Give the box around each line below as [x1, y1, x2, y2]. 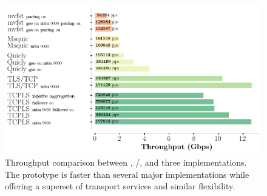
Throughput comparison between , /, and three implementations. [5, 156, 247, 169]
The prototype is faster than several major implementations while [5, 167, 249, 180]
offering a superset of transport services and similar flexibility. [5, 180, 235, 192]
